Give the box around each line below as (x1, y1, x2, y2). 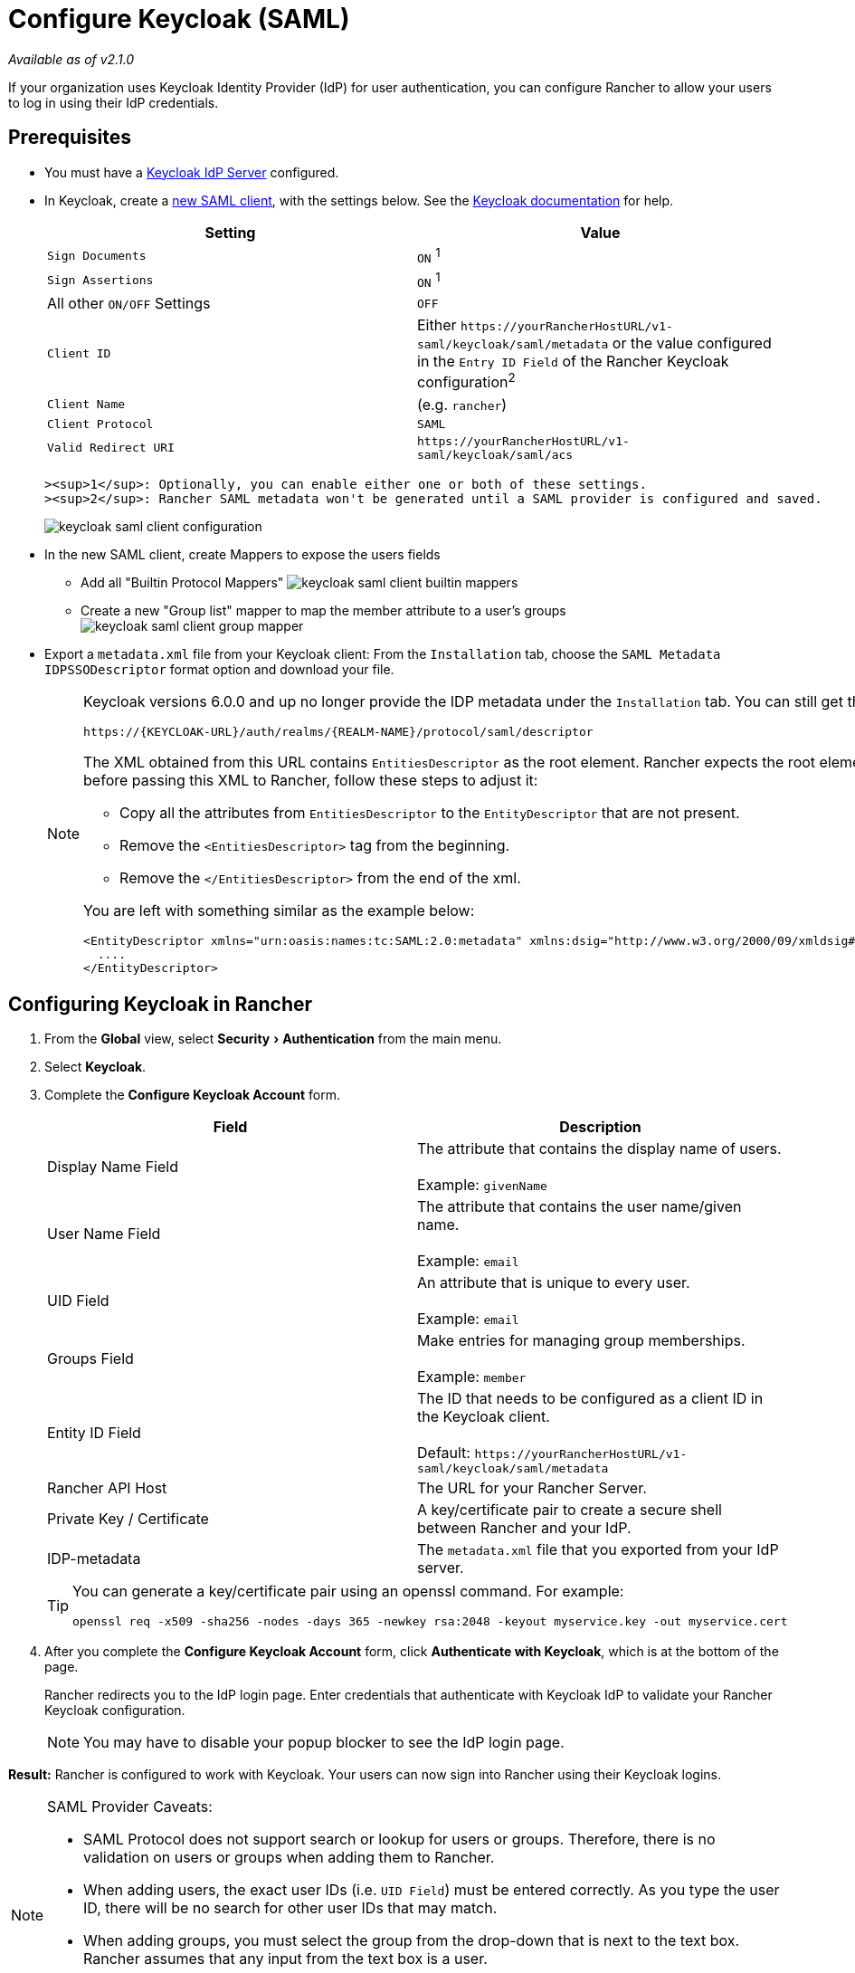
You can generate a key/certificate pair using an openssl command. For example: (72, 1582, 624, 1601)
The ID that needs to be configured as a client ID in (417, 1389, 764, 1408)
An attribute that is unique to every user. (417, 1273, 690, 1292)
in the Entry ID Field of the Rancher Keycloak (417, 352, 729, 371)
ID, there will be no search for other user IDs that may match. (83, 1899, 498, 1918)
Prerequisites (8, 126, 131, 149)
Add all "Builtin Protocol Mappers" (81, 574, 284, 590)
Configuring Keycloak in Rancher (8, 993, 313, 1015)
